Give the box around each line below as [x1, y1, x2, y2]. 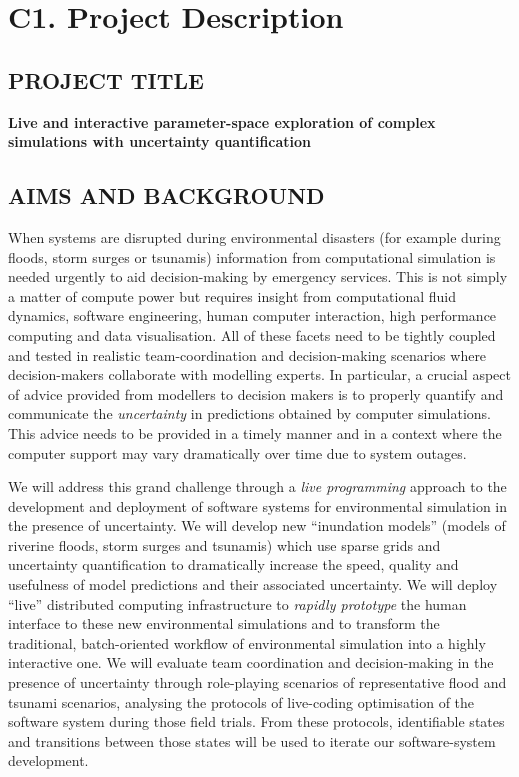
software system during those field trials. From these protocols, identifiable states [8, 711, 505, 732]
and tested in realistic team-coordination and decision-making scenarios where [8, 344, 487, 365]
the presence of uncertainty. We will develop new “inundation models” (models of [8, 515, 506, 536]
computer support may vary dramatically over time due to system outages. [8, 442, 467, 463]
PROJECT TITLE [8, 64, 204, 95]
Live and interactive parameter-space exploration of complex [8, 111, 436, 132]
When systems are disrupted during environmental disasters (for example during [8, 226, 501, 247]
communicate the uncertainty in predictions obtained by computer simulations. [8, 403, 491, 424]
